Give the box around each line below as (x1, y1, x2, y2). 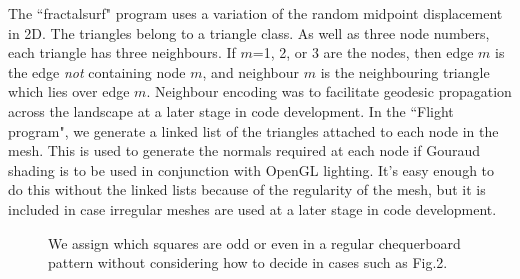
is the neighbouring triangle (320, 61, 490, 82)
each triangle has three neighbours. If (8, 42, 236, 63)
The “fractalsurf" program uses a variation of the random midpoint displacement (8, 3, 503, 23)
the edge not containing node (8, 61, 186, 82)
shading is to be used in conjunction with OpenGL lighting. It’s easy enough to (8, 159, 495, 180)
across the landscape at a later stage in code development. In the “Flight (8, 100, 454, 121)
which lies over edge (8, 81, 130, 102)
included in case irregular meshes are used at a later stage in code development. (8, 198, 497, 219)
